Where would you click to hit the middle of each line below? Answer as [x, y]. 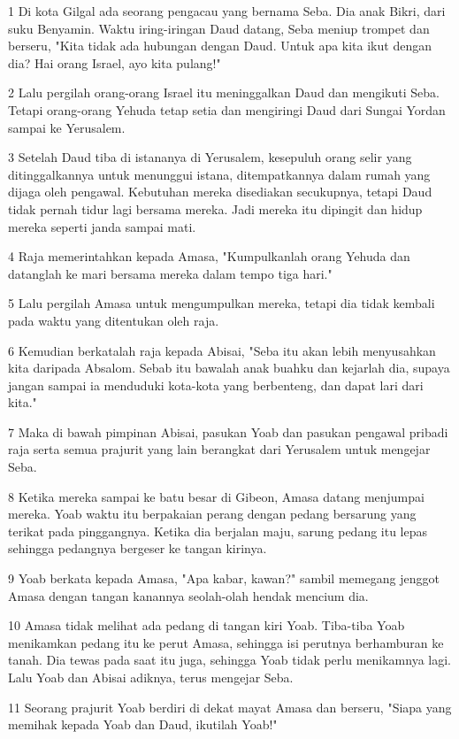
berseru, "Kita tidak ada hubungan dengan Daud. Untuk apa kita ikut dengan [220, 46]
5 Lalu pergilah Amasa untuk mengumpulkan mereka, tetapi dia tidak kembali [222, 303]
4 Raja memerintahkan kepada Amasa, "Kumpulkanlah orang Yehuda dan [209, 256]
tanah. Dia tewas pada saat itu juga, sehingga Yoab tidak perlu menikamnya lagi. [230, 660]
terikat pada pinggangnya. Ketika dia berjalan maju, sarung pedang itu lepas [218, 531]
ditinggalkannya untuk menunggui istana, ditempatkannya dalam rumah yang [219, 174]
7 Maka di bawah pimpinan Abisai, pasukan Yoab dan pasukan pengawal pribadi [228, 431]
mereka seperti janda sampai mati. [102, 226]
